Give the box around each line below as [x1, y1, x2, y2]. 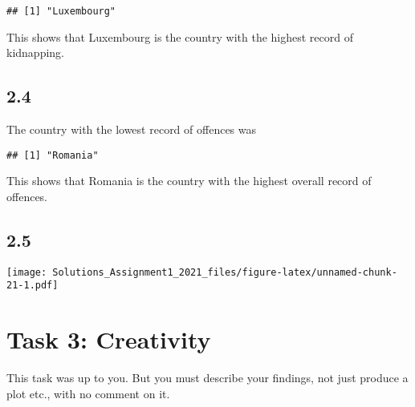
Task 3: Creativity [6, 323, 211, 356]
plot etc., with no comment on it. [6, 385, 170, 401]
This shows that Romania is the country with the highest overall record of [6, 172, 372, 189]
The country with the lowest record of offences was [6, 121, 257, 138]
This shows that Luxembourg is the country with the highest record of [6, 28, 354, 45]
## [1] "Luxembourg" [6, 6, 116, 17]
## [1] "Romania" [6, 149, 99, 161]
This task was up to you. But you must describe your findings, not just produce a [6, 369, 409, 386]
